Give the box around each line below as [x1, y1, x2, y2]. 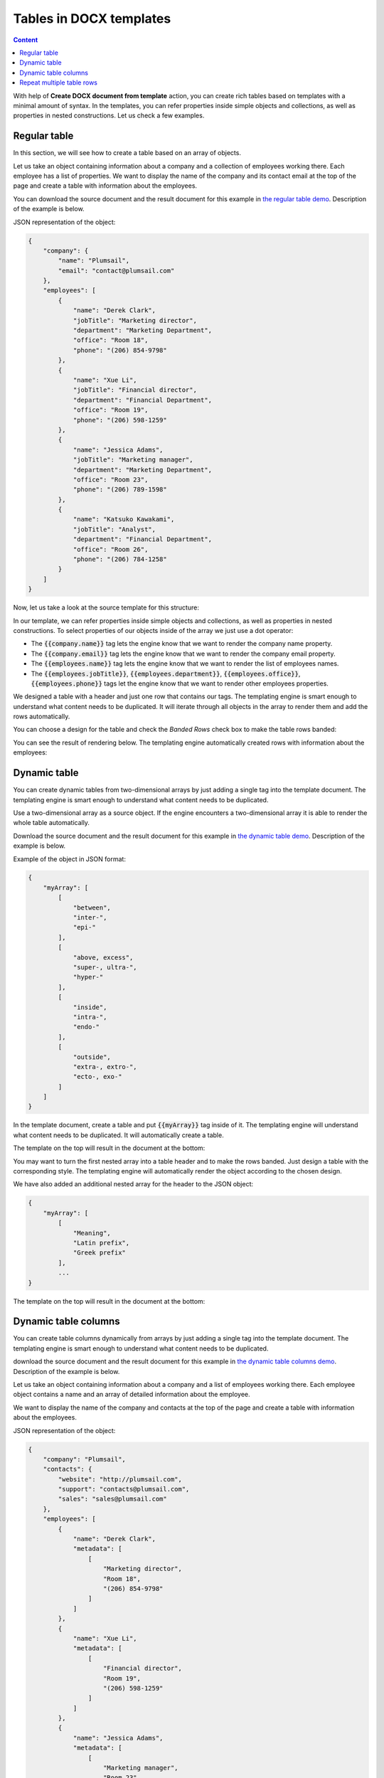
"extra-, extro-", [73, 1063, 138, 1070]
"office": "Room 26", [73, 545, 149, 553]
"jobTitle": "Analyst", [73, 525, 156, 533]
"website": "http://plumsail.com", [58, 1475, 183, 1483]
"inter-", [73, 914, 107, 922]
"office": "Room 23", [73, 475, 149, 484]
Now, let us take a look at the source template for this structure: [13, 603, 199, 612]
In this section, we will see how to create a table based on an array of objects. [13, 149, 242, 157]
